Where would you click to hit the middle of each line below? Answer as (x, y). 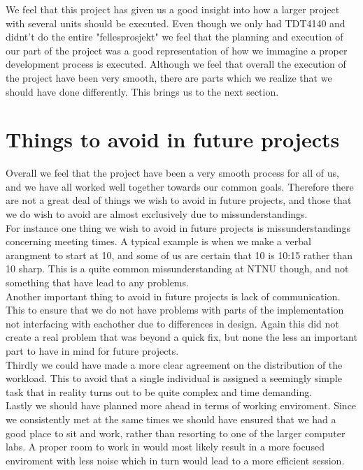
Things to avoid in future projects (173, 139)
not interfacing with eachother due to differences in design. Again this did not (172, 323)
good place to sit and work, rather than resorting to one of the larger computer (176, 433)
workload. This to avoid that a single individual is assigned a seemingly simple (174, 378)
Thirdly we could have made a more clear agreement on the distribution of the (174, 364)
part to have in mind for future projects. (92, 351)
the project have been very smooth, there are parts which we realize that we (169, 77)
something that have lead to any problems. (97, 282)
